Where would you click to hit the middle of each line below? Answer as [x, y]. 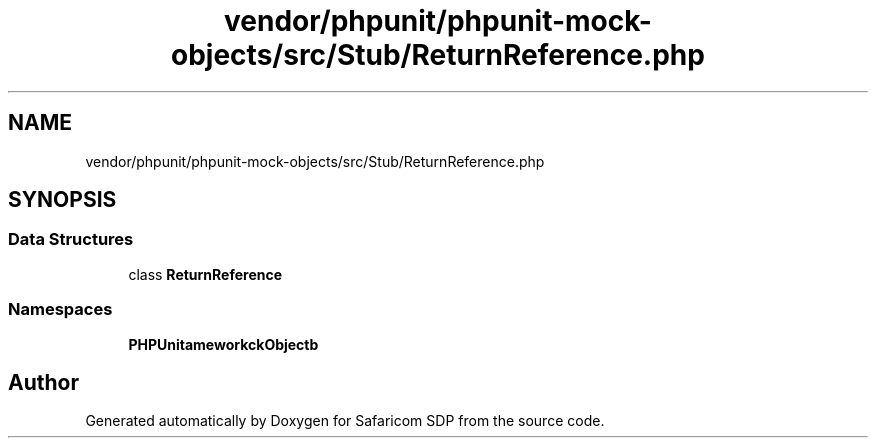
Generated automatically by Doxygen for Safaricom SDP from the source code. [345, 421]
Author [43, 382]
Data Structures [71, 239]
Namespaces [60, 309]
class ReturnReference [205, 274]
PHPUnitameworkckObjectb [223, 344]
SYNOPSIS [62, 200]
